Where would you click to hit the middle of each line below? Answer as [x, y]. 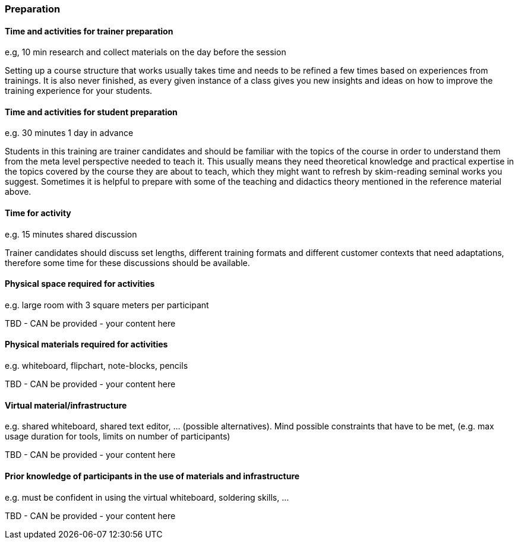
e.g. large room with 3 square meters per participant [107, 305]
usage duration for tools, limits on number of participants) [118, 437]
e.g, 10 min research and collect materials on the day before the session [146, 52]
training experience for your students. [79, 91]
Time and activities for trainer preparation [89, 31]
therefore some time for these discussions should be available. [127, 262]
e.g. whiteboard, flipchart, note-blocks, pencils [97, 366]
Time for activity [38, 213]
